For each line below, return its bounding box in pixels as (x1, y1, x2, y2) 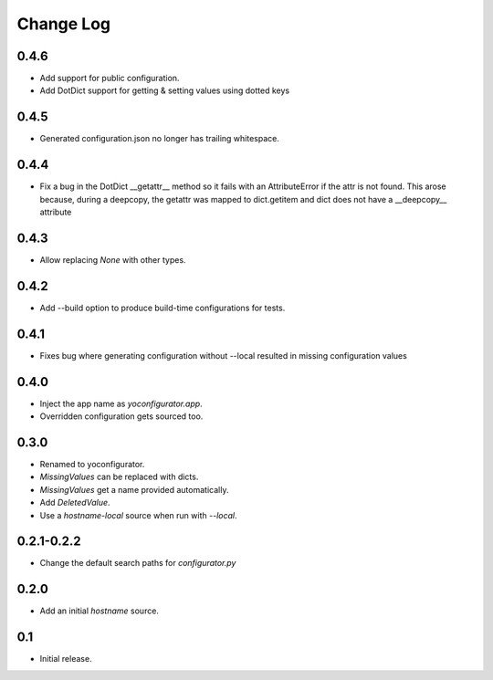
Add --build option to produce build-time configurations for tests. (39, 302, 286, 313)
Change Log (16, 14, 111, 34)
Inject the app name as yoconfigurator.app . (39, 398, 203, 409)
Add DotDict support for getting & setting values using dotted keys (39, 85, 290, 96)
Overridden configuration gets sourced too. (39, 411, 204, 422)
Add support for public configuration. (39, 73, 180, 84)
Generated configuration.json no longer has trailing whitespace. (39, 133, 280, 144)
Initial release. (39, 654, 92, 664)
